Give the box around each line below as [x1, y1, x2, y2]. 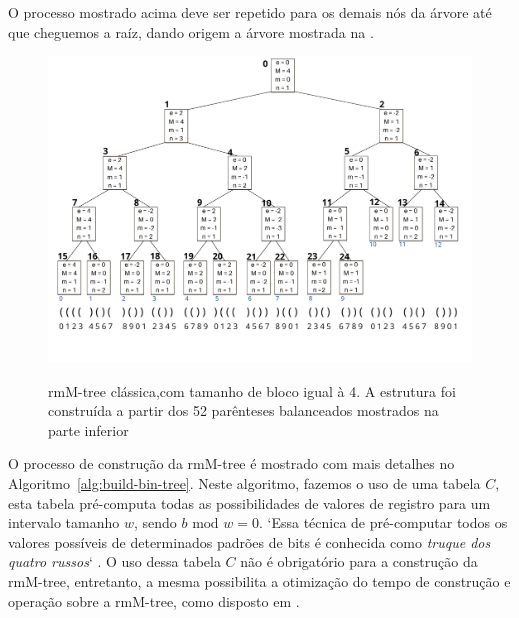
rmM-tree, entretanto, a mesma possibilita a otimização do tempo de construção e [8, 570, 511, 591]
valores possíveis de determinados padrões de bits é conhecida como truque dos [8, 531, 491, 552]
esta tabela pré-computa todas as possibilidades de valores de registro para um [8, 492, 491, 513]
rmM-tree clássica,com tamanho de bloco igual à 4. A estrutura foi [48, 380, 456, 401]
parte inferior [48, 419, 129, 440]
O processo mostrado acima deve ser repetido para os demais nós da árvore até [8, 2, 492, 22]
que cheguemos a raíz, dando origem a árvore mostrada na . [8, 21, 374, 42]
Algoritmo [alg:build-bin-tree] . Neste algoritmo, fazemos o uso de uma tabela [8, 472, 481, 493]
